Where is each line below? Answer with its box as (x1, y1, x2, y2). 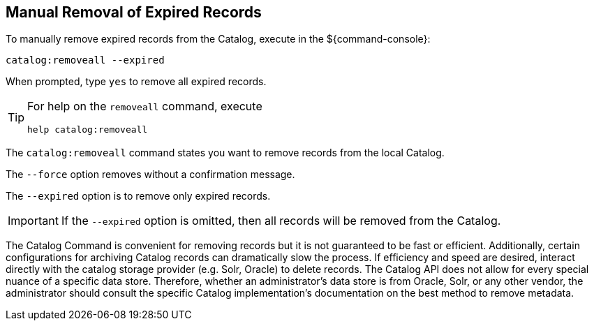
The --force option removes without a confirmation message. (6, 168, 295, 181)
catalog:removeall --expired (6, 54, 165, 66)
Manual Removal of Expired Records (6, 3, 262, 21)
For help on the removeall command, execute (27, 99, 262, 114)
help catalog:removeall (27, 124, 148, 135)
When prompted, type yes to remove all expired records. (6, 75, 267, 88)
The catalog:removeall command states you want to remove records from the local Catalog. (6, 147, 445, 159)
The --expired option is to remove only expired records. (6, 190, 271, 202)
